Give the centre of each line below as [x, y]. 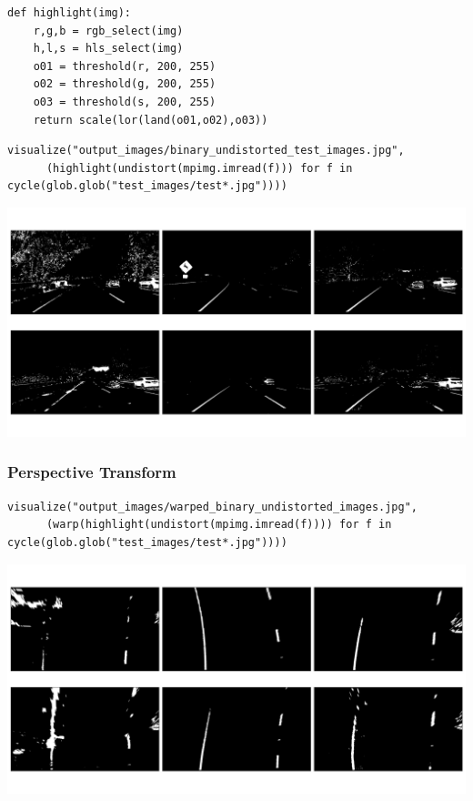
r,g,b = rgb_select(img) [108, 30]
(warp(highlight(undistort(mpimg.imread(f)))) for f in [219, 525]
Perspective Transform [92, 472]
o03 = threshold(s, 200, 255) [125, 101]
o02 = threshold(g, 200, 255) [125, 84]
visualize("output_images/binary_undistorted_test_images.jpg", [206, 151]
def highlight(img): [70, 13]
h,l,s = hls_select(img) [108, 49]
